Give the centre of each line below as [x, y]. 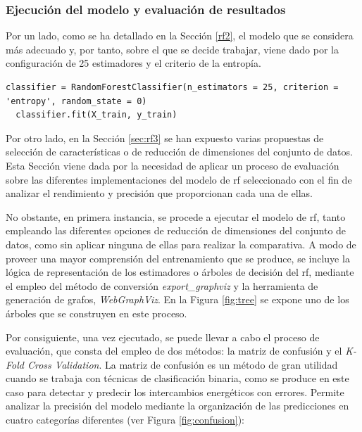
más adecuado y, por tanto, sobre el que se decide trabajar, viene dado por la [172, 49]
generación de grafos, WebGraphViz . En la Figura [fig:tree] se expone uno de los [177, 299]
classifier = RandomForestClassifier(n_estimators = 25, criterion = [172, 87]
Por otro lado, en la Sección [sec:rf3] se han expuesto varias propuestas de [165, 138]
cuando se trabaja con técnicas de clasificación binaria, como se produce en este [177, 378]
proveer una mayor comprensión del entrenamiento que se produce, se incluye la [178, 258]
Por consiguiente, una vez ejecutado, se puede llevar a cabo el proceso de [163, 337]
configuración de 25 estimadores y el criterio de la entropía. [133, 63]
